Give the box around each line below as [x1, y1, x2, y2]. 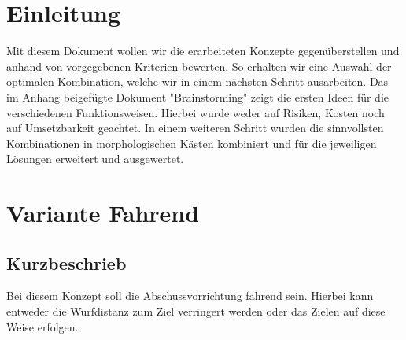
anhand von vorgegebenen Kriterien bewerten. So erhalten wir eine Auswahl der [6, 57, 392, 74]
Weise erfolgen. [6, 318, 79, 334]
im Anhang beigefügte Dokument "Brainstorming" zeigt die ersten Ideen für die [6, 88, 389, 105]
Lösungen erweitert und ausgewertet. [6, 150, 184, 167]
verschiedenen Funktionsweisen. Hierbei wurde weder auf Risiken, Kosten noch [6, 104, 385, 120]
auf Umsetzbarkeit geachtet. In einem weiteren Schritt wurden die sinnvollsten [6, 120, 384, 136]
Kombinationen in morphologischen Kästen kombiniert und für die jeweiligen [6, 135, 377, 151]
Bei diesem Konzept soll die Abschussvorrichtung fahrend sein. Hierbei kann [6, 287, 374, 304]
